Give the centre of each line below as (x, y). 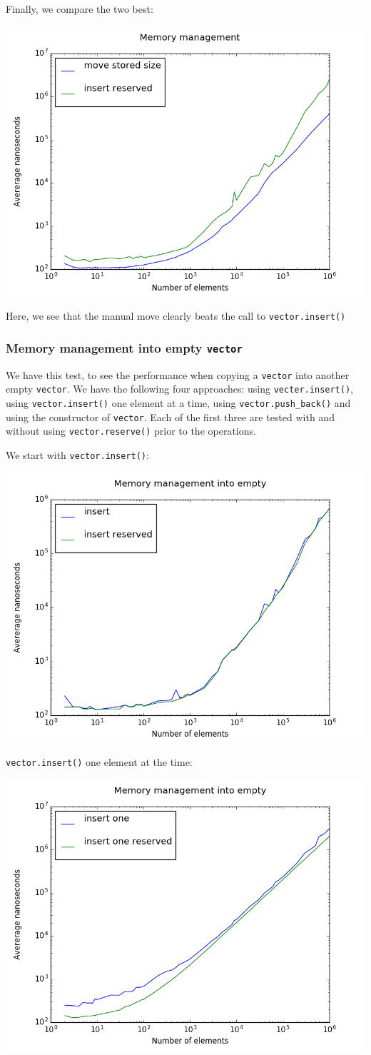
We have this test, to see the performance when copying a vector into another (178, 374)
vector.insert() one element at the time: (99, 762)
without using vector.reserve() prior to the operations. (131, 431)
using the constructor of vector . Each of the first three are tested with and (170, 417)
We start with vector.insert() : (77, 454)
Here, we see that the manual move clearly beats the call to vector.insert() (176, 316)
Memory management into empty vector (124, 347)
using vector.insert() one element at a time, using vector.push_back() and (178, 402)
